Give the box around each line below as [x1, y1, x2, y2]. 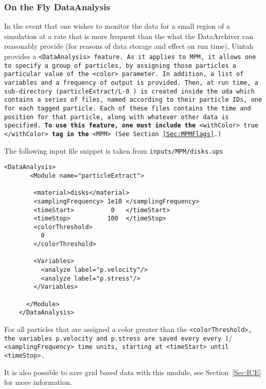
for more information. [4, 377, 72, 387]
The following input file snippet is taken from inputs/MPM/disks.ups [4, 145, 223, 156]
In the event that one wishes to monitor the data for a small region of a [4, 21, 230, 31]
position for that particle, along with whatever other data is [4, 113, 229, 121]
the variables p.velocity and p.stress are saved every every [4, 335, 222, 342]
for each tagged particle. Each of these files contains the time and [4, 104, 251, 112]
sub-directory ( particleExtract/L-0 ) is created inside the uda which [4, 87, 255, 95]
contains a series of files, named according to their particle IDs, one [4, 96, 262, 104]
